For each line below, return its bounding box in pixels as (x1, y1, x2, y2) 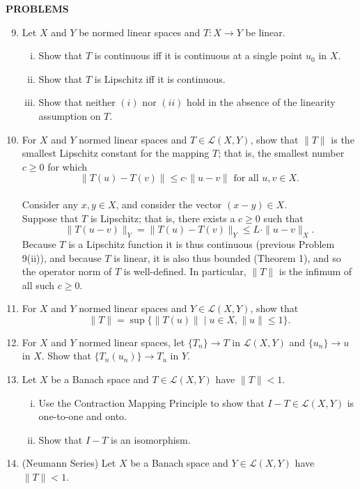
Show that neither (38, 95, 116, 109)
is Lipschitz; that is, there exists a (90, 210, 235, 225)
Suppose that (22, 210, 79, 225)
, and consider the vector (116, 196, 222, 211)
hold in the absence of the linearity (187, 95, 336, 109)
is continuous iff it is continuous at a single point (94, 48, 303, 63)
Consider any (22, 196, 79, 211)
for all (233, 173, 259, 184)
